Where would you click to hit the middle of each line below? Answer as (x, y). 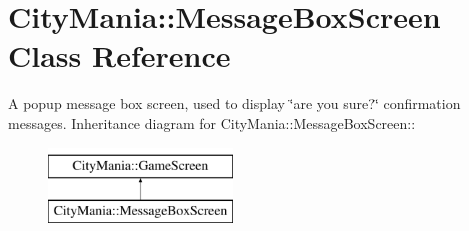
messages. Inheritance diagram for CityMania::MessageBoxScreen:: (212, 122)
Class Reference (119, 55)
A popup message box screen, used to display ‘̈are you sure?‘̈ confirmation (234, 103)
